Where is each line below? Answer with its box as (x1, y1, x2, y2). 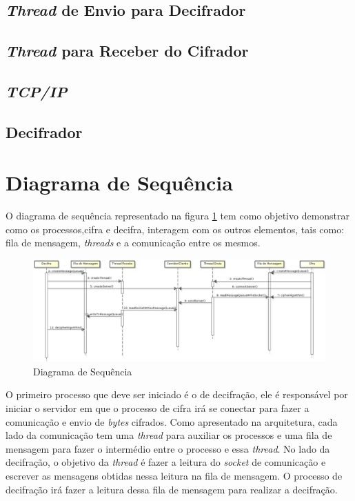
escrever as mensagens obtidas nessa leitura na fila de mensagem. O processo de (6, 469, 343, 483)
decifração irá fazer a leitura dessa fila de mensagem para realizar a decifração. (6, 482, 338, 496)
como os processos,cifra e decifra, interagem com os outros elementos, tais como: (6, 222, 345, 236)
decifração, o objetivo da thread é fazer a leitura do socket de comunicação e (6, 455, 326, 469)
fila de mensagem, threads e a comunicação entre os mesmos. (6, 235, 261, 250)
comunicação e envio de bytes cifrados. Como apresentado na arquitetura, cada (6, 414, 338, 429)
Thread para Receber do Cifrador (6, 40, 249, 61)
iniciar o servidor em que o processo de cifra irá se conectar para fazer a (6, 401, 310, 415)
